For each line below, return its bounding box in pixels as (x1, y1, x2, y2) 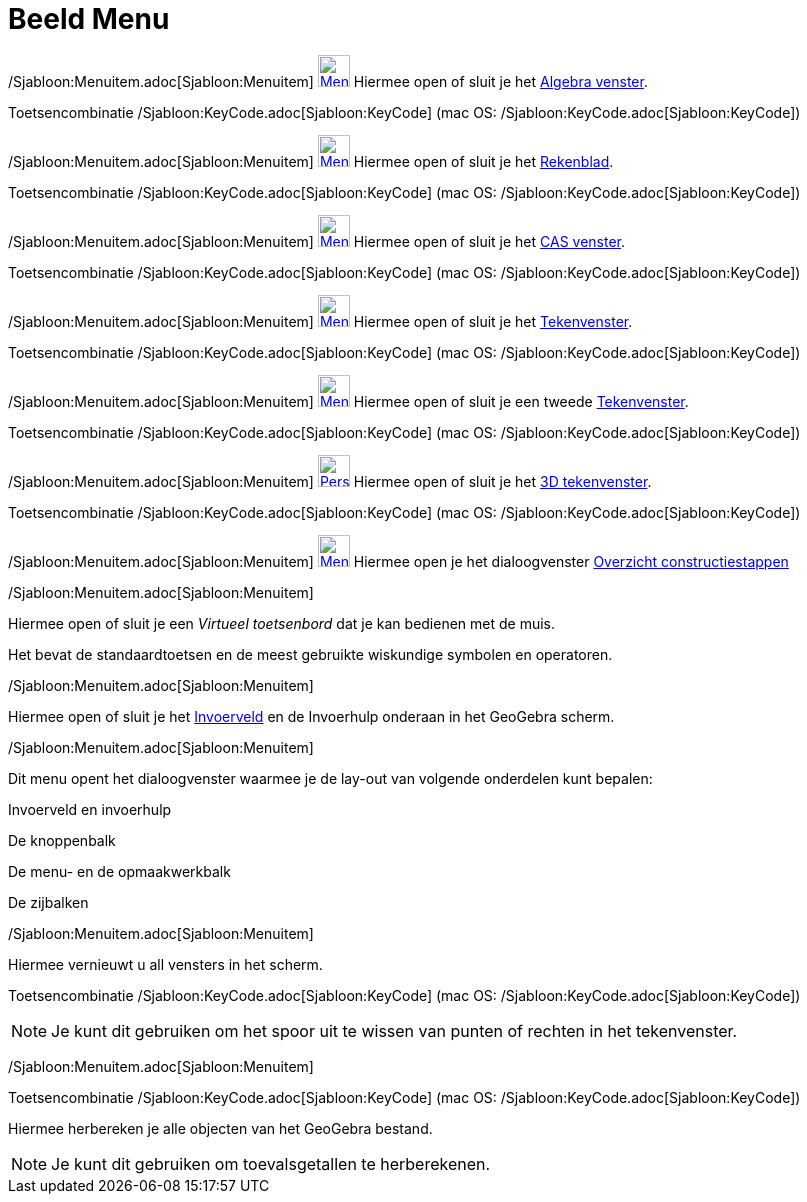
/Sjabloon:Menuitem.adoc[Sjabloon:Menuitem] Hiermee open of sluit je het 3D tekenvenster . (8, 472, 652, 490)
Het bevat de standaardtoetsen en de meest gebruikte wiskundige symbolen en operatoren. (8, 645, 613, 663)
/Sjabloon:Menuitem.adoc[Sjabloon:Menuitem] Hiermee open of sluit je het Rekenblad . (8, 152, 614, 170)
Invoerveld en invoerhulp (8, 800, 172, 818)
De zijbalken (8, 893, 89, 911)
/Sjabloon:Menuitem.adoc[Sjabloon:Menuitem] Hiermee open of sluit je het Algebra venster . (8, 72, 648, 90)
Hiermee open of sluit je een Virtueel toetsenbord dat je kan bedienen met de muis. (8, 614, 556, 632)
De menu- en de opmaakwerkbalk (8, 862, 231, 880)
